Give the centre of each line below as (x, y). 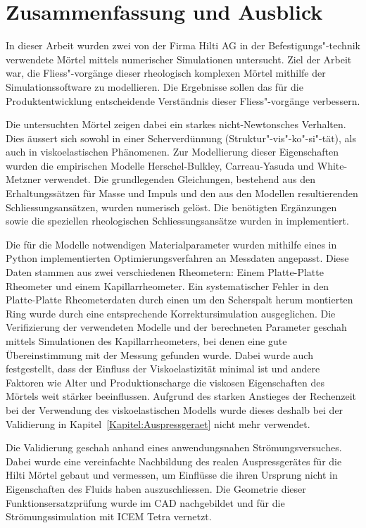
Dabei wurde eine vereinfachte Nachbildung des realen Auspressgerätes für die (174, 461)
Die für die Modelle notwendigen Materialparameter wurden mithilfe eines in (171, 244)
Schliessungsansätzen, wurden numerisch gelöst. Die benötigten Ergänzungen (171, 207)
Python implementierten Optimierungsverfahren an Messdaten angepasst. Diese (177, 258)
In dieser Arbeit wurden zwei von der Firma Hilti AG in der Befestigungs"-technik (183, 45)
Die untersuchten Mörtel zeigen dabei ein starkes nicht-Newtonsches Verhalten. (176, 124)
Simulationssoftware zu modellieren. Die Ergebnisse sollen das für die (154, 86)
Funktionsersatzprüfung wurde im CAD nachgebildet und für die (145, 502)
